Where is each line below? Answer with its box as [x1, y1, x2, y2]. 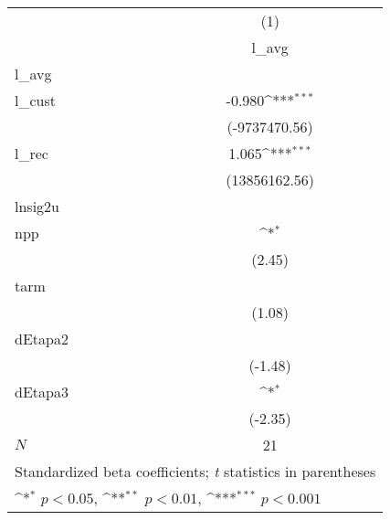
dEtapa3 [15, 381, 69, 402]
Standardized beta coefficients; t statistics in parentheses [15, 461, 376, 482]
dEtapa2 [15, 328, 69, 349]
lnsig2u [15, 196, 59, 217]
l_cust [15, 90, 56, 111]
